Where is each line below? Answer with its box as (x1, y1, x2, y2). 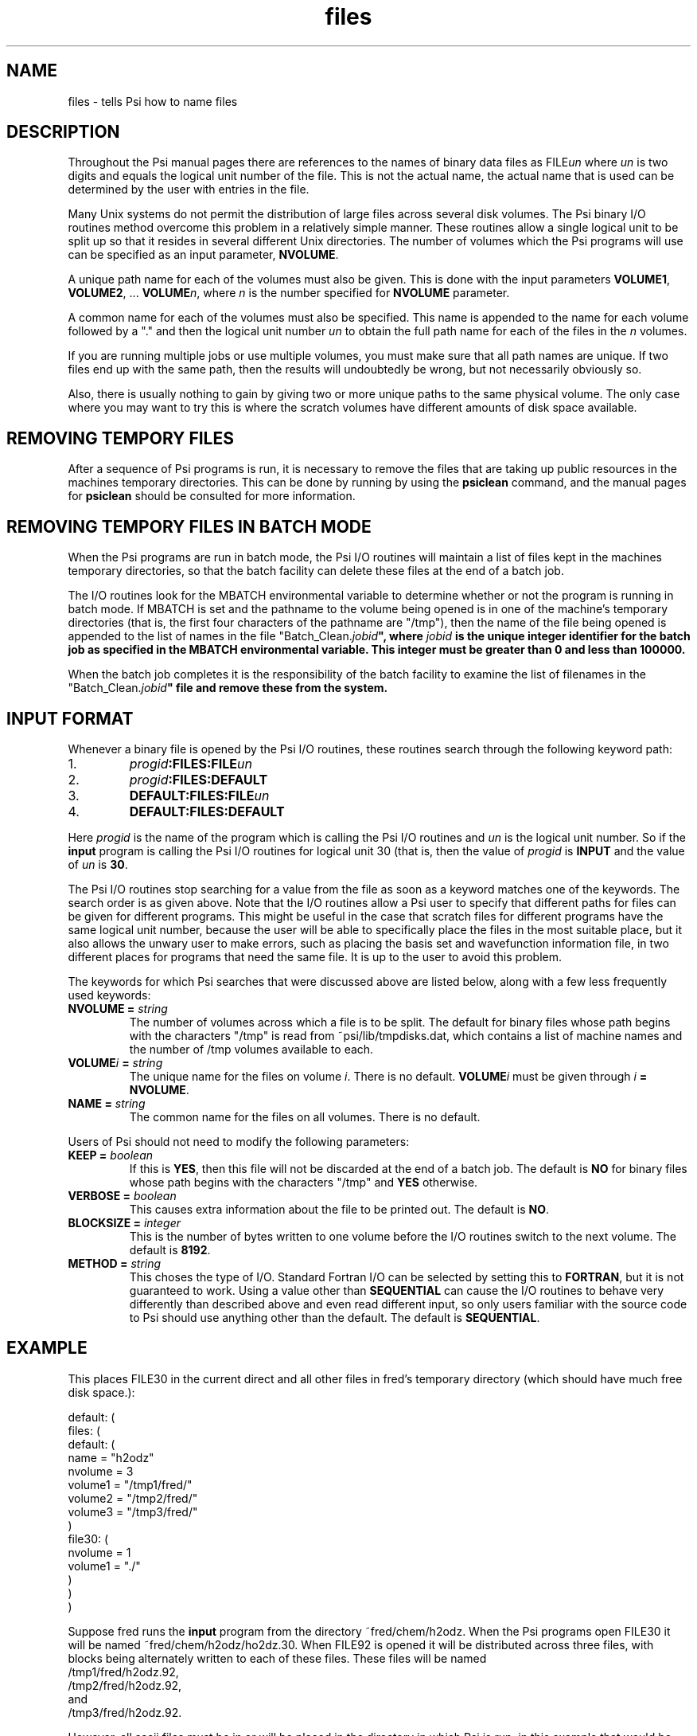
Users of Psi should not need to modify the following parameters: (68, 1134, 410, 1148)
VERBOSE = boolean (68, 1188, 177, 1202)
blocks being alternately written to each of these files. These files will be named (68, 1651, 487, 1665)
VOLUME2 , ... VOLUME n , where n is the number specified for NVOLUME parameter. (68, 286, 510, 300)
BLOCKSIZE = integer (68, 1215, 181, 1230)
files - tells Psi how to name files (68, 94, 238, 108)
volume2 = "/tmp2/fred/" (68, 1491, 198, 1505)
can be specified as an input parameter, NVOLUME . (68, 248, 339, 262)
